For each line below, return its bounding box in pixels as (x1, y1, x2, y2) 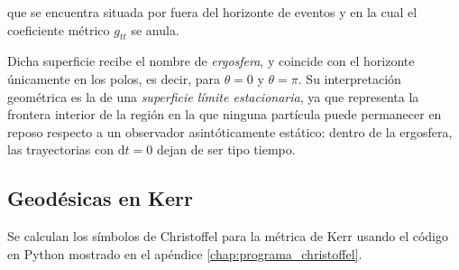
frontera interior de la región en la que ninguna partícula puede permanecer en (7, 105, 442, 124)
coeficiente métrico (7, 20, 110, 39)
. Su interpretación (298, 69, 401, 88)
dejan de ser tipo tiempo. (156, 140, 296, 159)
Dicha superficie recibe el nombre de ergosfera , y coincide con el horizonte (7, 51, 415, 70)
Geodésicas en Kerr (7, 184, 193, 212)
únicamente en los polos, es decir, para (7, 69, 220, 88)
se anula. (131, 20, 179, 39)
